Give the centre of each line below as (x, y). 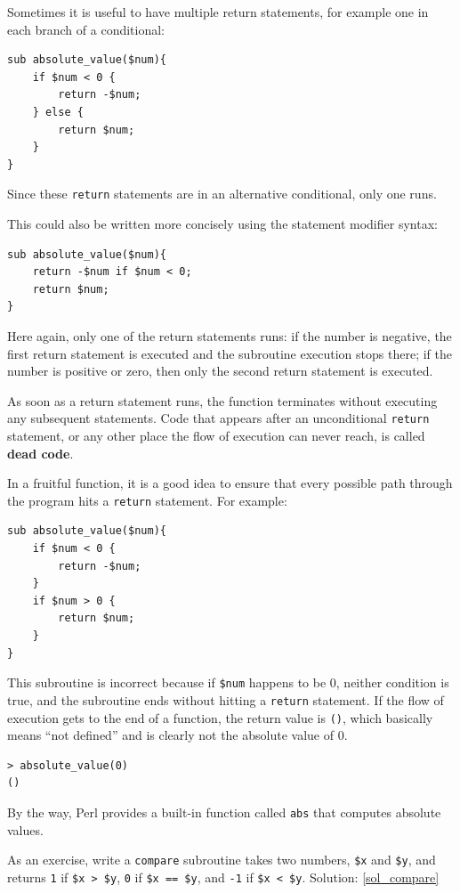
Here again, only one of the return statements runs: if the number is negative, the (230, 335)
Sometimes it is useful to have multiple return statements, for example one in (218, 12)
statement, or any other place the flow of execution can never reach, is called (216, 435)
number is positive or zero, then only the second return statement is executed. (220, 371)
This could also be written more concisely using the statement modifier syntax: (222, 223)
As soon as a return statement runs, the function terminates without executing (222, 400)
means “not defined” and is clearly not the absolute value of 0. (178, 735)
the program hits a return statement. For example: (147, 500)
